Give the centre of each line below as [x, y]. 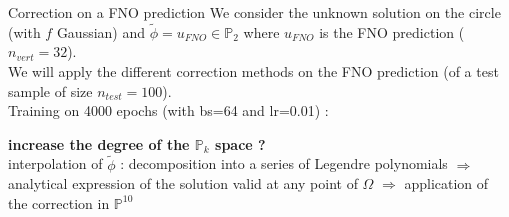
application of [446, 183]
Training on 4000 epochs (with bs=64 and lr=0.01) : [168, 110]
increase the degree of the [99, 143]
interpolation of [55, 163]
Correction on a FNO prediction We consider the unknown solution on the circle [254, 12]
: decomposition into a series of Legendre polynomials [284, 163]
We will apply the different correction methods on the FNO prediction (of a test [253, 71]
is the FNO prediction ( [392, 31]
